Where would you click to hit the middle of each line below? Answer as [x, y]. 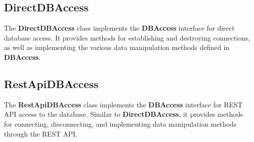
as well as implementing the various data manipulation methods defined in [117, 47]
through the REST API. [41, 133]
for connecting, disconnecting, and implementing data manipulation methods [120, 123]
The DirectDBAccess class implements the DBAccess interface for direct [119, 28]
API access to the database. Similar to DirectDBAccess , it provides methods [124, 114]
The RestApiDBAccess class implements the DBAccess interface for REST [123, 104]
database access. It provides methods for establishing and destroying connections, [127, 37]
